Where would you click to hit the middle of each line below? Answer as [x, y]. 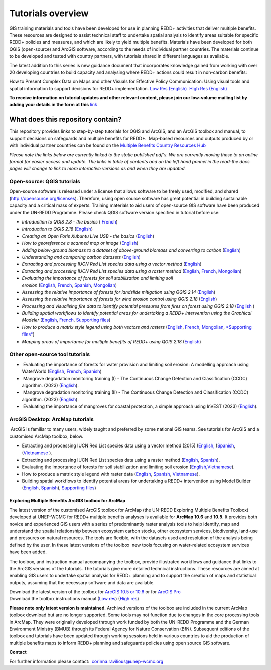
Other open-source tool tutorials [50, 354]
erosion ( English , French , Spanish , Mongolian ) [70, 285]
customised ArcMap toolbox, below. [46, 436]
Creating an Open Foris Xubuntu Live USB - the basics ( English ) [88, 236]
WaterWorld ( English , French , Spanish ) [62, 371]
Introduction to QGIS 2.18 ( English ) [57, 229]
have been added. [28, 552]
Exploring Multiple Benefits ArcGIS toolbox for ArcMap [67, 501]
